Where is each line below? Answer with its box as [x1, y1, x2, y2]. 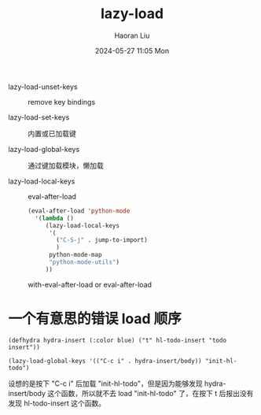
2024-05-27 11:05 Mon [94, 46, 170, 55]
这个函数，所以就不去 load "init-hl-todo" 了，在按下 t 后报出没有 [46, 388, 254, 398]
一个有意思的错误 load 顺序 [8, 310, 182, 328]
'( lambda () [35, 214, 75, 222]
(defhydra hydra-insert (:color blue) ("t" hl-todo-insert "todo [8, 336, 226, 344]
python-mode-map [48, 251, 102, 259]
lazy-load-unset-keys [8, 82, 78, 91]
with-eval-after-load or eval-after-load [28, 280, 152, 289]
